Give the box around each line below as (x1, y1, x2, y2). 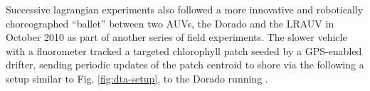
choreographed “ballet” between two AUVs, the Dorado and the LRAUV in (6, 16, 334, 30)
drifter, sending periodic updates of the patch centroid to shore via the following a (6, 57, 364, 72)
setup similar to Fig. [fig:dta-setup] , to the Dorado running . (6, 71, 268, 85)
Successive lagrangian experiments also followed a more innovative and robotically (6, 2, 364, 16)
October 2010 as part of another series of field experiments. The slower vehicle (6, 30, 347, 44)
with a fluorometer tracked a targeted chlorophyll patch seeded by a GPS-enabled (6, 43, 362, 58)
